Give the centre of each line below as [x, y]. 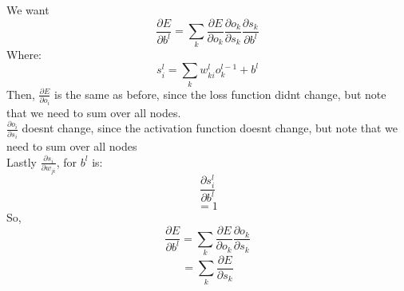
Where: [24, 55]
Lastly [22, 161]
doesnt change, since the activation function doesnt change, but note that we [210, 128]
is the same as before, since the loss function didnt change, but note [220, 94]
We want [28, 10]
